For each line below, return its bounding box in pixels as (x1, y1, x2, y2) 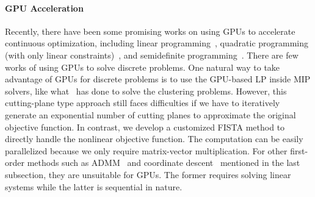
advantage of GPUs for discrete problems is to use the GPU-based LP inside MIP (5, 73, 311, 85)
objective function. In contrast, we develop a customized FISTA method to (5, 120, 285, 133)
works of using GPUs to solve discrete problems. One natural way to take (5, 60, 280, 73)
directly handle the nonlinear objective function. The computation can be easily (5, 132, 303, 145)
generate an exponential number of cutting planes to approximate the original (5, 108, 296, 121)
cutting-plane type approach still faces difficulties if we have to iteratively (5, 96, 280, 109)
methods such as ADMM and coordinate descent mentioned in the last (27, 156, 300, 169)
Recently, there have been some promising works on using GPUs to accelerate (5, 24, 295, 37)
